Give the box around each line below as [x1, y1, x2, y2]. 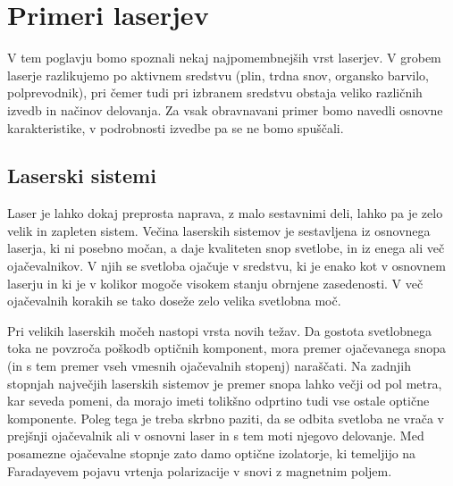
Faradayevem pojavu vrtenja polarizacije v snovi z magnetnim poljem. [7, 461, 392, 480]
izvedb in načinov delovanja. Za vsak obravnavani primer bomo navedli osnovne [7, 100, 443, 119]
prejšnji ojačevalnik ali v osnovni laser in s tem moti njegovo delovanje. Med [7, 426, 424, 445]
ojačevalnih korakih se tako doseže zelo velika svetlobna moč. [7, 291, 341, 310]
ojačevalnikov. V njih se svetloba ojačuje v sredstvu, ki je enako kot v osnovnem [7, 256, 446, 275]
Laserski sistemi [7, 162, 156, 189]
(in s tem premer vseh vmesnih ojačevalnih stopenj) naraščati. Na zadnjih [7, 356, 412, 375]
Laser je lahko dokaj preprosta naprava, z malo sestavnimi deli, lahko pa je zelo [7, 204, 443, 222]
